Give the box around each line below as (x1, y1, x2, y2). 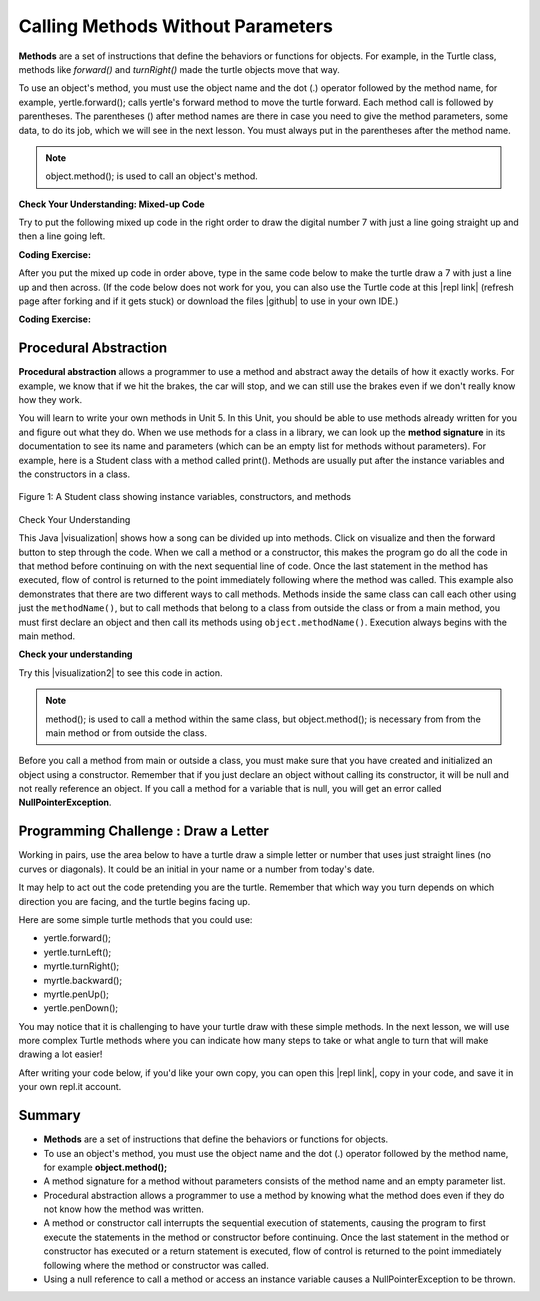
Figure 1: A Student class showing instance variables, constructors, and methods (18, 491, 352, 503)
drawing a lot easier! (18, 1048, 103, 1060)
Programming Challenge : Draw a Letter (18, 823, 270, 840)
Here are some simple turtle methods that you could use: (18, 913, 253, 925)
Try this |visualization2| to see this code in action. (18, 666, 223, 679)
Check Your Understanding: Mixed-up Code (18, 198, 205, 210)
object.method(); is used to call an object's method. (45, 170, 259, 182)
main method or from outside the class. (45, 726, 207, 739)
